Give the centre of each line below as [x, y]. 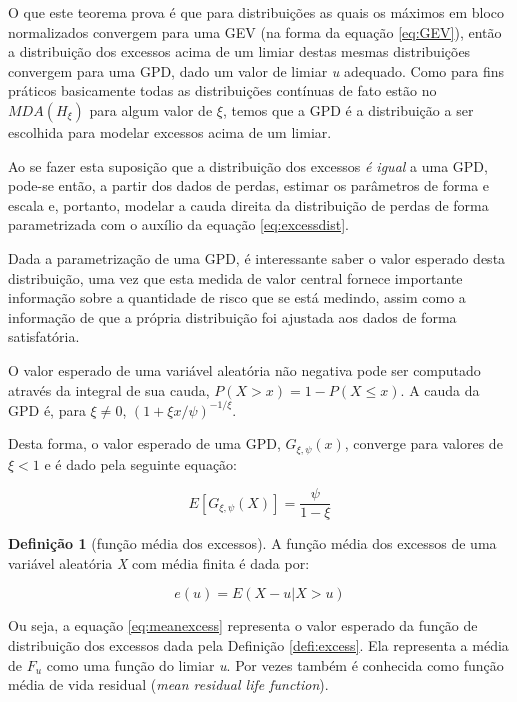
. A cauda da [440, 389]
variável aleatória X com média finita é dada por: [159, 562]
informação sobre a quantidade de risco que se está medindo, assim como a [237, 297]
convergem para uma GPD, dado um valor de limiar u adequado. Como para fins [256, 70]
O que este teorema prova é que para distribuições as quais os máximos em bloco [256, 12]
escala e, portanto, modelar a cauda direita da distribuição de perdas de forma [248, 204]
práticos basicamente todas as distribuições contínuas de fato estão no [222, 90]
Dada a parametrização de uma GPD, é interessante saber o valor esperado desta [257, 257]
